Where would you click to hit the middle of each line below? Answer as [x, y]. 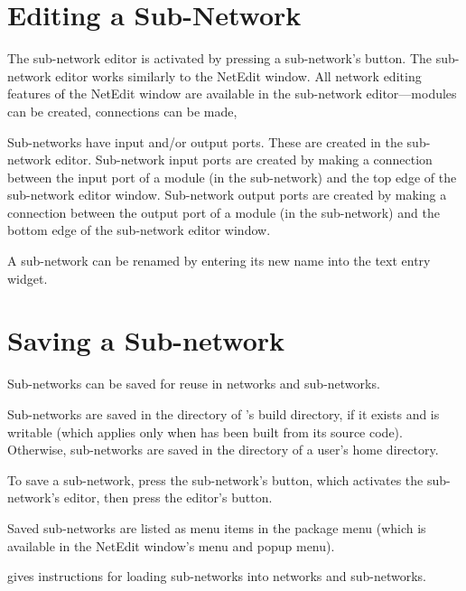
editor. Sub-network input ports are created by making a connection [244, 159]
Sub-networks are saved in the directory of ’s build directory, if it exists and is [224, 413]
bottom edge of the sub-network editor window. [139, 230]
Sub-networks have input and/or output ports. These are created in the [205, 141]
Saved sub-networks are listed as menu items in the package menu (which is [217, 527]
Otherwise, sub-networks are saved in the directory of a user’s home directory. [223, 450]
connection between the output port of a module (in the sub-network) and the [224, 212]
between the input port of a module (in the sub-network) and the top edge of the [232, 177]
